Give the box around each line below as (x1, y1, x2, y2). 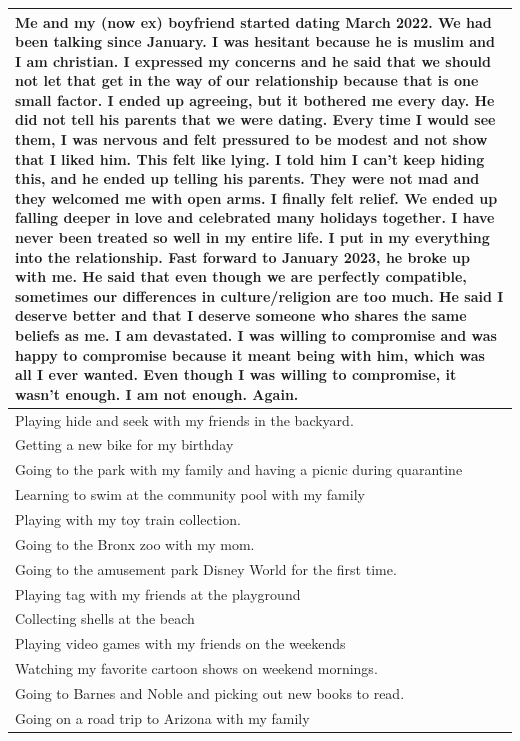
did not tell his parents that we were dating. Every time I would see (15, 109, 496, 130)
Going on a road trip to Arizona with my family (15, 707, 310, 728)
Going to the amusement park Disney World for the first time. (15, 558, 397, 579)
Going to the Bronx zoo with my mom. (15, 533, 255, 554)
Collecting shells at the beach (15, 608, 195, 629)
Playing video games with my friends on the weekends (15, 633, 346, 654)
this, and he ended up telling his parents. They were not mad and (15, 168, 480, 189)
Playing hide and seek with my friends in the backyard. (15, 409, 354, 430)
